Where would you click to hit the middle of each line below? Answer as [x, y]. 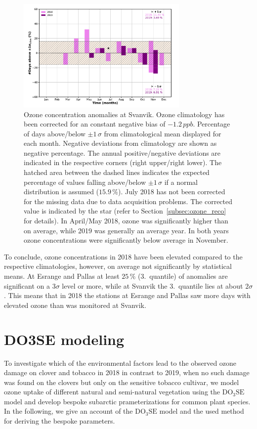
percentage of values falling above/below [85, 182]
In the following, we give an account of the [68, 411]
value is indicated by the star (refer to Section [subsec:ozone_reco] [125, 211]
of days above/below [55, 133]
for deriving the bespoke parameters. [60, 421]
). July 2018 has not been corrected [171, 192]
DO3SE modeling [64, 339]
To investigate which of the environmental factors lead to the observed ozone [120, 363]
